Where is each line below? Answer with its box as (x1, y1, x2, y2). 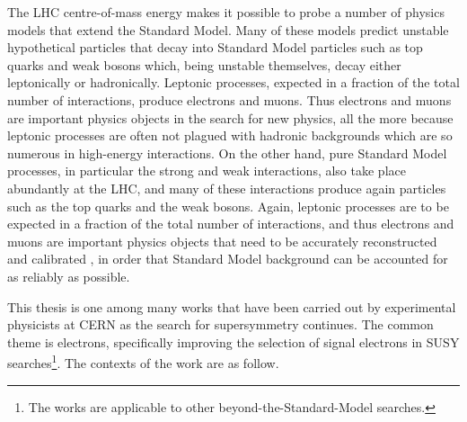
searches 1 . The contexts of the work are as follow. (7, 351, 279, 372)
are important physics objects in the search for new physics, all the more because (7, 108, 454, 127)
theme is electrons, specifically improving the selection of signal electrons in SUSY (7, 332, 460, 351)
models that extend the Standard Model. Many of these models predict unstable (7, 20, 449, 39)
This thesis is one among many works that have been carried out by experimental (7, 297, 456, 316)
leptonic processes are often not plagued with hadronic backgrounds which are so (7, 126, 453, 145)
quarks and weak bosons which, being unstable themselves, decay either (7, 55, 401, 74)
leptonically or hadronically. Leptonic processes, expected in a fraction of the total (7, 73, 460, 92)
